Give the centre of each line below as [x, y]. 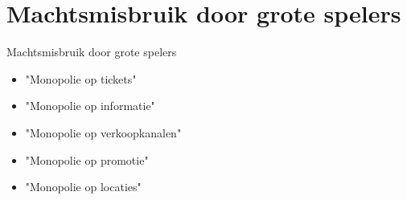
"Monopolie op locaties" [83, 187]
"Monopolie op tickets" [81, 78]
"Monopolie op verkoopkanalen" [103, 132]
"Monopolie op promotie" [87, 159]
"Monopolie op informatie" [90, 106]
